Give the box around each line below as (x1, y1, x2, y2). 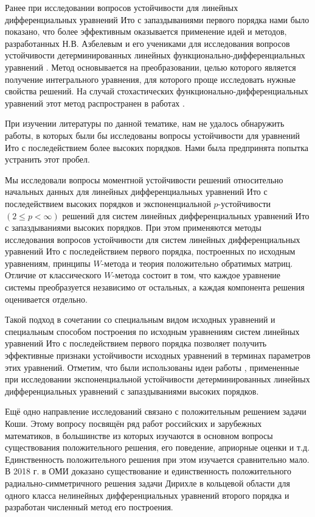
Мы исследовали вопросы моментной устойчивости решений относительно (5, 173, 283, 186)
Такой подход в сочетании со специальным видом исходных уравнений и (5, 313, 275, 326)
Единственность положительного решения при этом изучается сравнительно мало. (5, 452, 310, 465)
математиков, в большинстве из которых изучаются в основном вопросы (5, 429, 273, 441)
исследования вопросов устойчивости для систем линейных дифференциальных (5, 233, 300, 245)
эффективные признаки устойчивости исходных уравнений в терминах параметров (5, 349, 311, 362)
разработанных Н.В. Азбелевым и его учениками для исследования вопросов (5, 37, 290, 49)
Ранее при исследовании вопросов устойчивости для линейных (5, 1, 238, 13)
